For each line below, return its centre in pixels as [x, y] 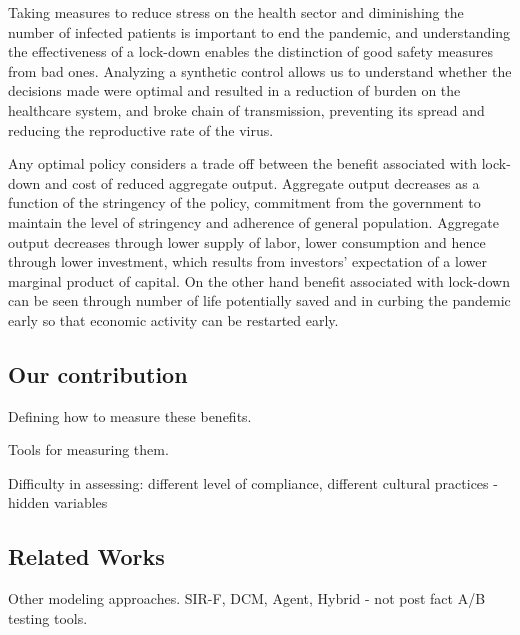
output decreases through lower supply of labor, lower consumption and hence [247, 241]
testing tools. [48, 617]
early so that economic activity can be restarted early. [173, 319]
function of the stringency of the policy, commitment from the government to [244, 202]
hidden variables [58, 502]
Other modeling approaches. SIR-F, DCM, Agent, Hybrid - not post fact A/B [247, 598]
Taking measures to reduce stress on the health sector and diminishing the [236, 12]
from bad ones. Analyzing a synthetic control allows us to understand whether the [260, 70]
